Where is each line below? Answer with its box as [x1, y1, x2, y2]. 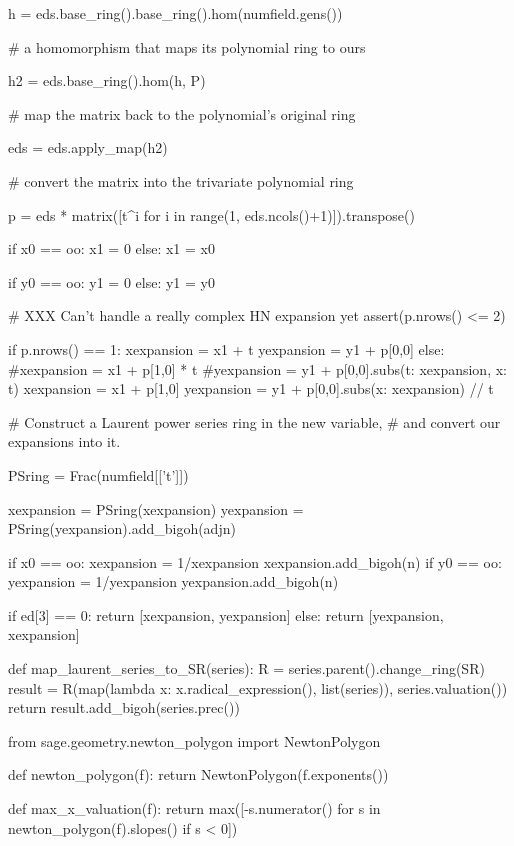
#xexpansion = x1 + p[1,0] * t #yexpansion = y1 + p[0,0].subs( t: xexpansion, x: [8, 358, 507, 379]
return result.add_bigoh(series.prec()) [8, 697, 240, 718]
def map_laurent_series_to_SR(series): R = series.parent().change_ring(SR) [8, 658, 485, 679]
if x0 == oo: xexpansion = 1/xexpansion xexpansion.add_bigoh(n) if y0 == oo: [8, 551, 502, 572]
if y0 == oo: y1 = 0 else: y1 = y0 [8, 271, 215, 292]
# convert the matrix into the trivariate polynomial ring [8, 170, 354, 191]
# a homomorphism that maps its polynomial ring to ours [8, 36, 366, 57]
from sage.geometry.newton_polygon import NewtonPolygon [8, 730, 381, 751]
